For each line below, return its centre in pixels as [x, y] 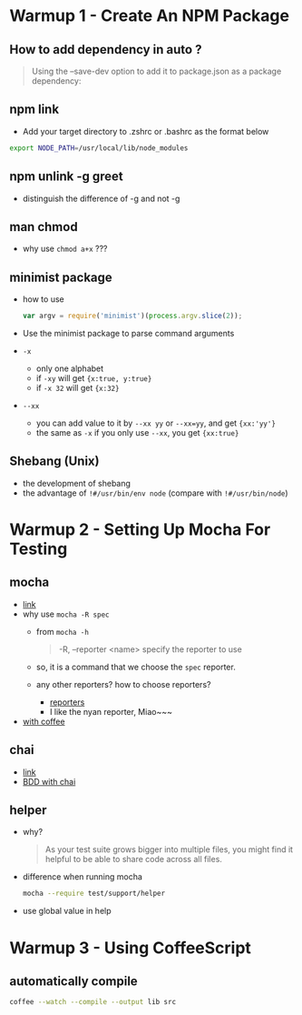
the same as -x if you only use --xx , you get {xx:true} [137, 432]
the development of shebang [77, 483]
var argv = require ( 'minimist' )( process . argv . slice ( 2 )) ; [132, 316]
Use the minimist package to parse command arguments [128, 333]
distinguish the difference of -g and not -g [101, 198]
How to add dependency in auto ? [106, 50]
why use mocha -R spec [66, 614]
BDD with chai [49, 781]
